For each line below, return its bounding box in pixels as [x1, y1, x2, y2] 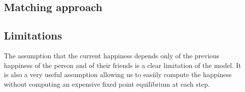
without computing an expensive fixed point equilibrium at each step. [4, 79, 210, 89]
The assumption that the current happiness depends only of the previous [4, 50, 219, 60]
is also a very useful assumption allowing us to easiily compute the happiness [4, 69, 232, 79]
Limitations [4, 28, 62, 43]
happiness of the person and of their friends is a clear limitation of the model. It [4, 60, 241, 70]
